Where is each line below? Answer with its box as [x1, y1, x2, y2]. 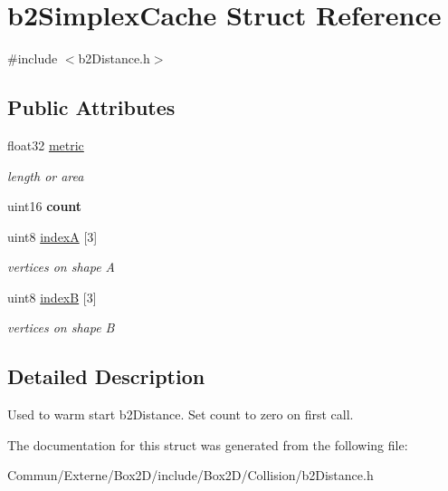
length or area [7, 166, 84, 185]
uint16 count [7, 197, 82, 216]
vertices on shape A [7, 257, 115, 276]
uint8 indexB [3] [7, 287, 97, 306]
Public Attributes [7, 93, 176, 121]
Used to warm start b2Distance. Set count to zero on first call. [7, 405, 354, 424]
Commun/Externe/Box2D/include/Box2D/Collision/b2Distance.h [7, 466, 374, 485]
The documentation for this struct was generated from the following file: [7, 435, 408, 454]
